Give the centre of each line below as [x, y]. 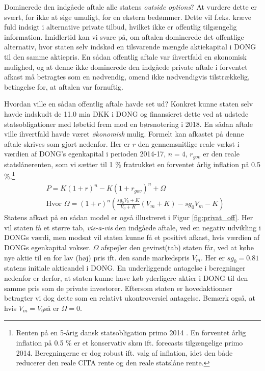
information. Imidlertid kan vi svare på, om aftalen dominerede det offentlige [124, 36]
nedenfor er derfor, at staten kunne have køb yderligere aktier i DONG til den [126, 277]
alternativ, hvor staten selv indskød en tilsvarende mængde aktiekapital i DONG [130, 47]
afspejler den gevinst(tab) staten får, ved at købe [177, 247]
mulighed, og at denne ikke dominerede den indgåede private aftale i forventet [126, 67]
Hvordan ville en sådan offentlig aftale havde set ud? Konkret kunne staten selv [129, 104]
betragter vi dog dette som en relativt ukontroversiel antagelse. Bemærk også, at [130, 298]
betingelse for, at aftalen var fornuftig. [64, 86]
